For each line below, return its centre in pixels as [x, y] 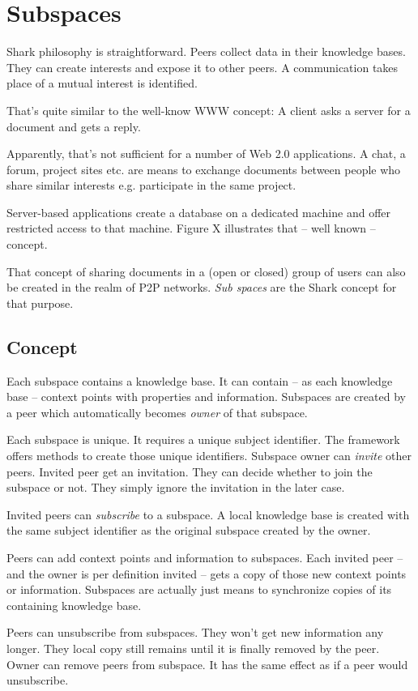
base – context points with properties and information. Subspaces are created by [206, 397]
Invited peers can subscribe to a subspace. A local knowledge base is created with [208, 514]
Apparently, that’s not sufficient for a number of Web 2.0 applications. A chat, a [206, 154]
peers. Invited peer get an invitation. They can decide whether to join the [190, 471]
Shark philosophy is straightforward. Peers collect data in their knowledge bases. [206, 51]
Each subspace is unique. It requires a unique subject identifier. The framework [203, 439]
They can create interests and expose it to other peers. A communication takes [203, 67]
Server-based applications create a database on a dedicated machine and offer [199, 212]
